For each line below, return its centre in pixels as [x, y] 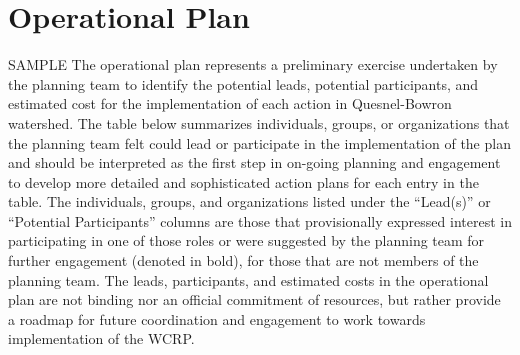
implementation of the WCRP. [101, 338]
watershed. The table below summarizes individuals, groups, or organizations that [259, 122]
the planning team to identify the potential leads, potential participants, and [243, 83]
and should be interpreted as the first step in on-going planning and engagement [254, 162]
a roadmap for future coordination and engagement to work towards [217, 318]
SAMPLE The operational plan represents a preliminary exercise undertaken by [253, 64]
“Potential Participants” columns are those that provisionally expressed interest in [260, 220]
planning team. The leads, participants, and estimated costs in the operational [248, 279]
